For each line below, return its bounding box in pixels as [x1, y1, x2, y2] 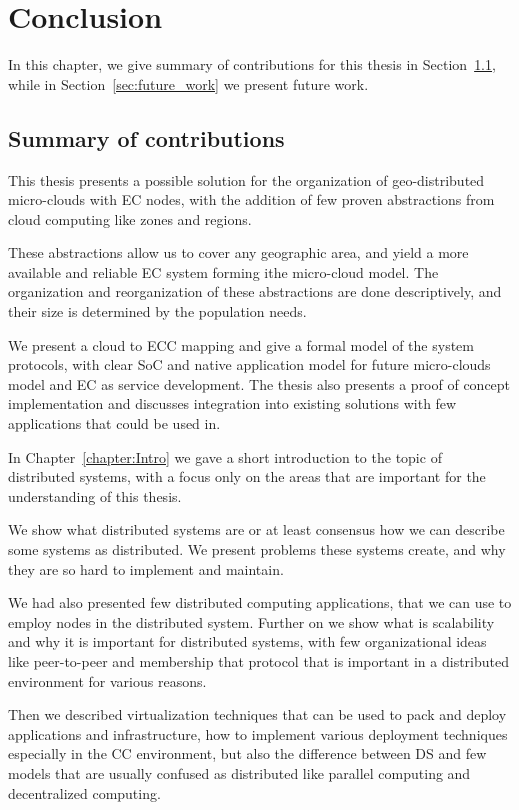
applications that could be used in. [8, 413, 221, 434]
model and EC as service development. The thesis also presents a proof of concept [8, 373, 511, 394]
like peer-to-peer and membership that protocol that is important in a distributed [8, 650, 510, 671]
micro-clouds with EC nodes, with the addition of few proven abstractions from [8, 189, 495, 210]
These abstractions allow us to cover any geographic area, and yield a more [8, 242, 469, 263]
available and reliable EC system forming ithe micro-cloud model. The [8, 261, 439, 282]
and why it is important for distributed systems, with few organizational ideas [8, 631, 487, 652]
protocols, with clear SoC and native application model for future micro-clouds [8, 354, 491, 375]
